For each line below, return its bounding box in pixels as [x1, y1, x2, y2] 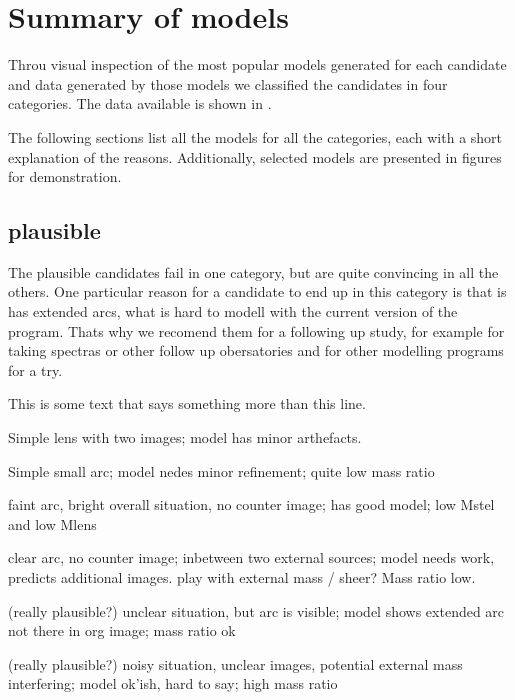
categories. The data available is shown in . [8, 93, 272, 114]
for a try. [8, 359, 63, 380]
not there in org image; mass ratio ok [8, 620, 236, 641]
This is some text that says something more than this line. [8, 393, 366, 414]
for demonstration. [8, 166, 122, 187]
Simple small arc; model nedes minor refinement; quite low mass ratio [8, 460, 435, 481]
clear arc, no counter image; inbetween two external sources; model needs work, [8, 547, 495, 568]
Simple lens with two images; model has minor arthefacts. [8, 427, 362, 448]
